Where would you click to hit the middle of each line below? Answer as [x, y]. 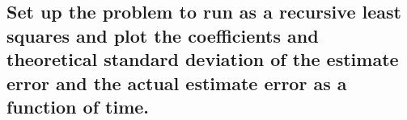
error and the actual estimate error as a [177, 83]
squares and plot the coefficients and [163, 35]
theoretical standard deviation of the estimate [203, 59]
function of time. [78, 106]
